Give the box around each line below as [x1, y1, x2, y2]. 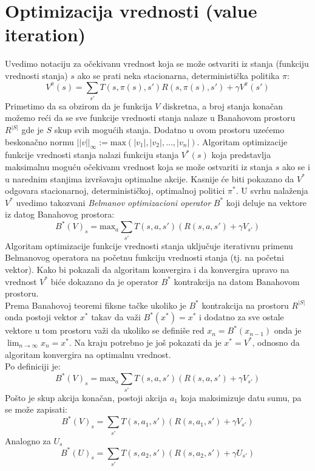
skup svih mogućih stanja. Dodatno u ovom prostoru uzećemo [54, 123, 285, 136]
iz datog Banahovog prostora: [5, 208, 115, 221]
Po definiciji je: [5, 360, 61, 373]
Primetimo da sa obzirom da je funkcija [5, 99, 152, 112]
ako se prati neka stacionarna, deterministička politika [77, 69, 280, 81]
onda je [274, 324, 302, 337]
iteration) [5, 22, 86, 47]
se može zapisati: [5, 403, 67, 416]
